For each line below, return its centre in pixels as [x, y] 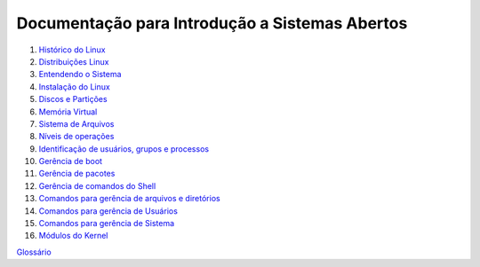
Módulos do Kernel [73, 236]
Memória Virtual [68, 112]
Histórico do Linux [72, 50]
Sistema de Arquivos [76, 123]
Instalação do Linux [74, 86]
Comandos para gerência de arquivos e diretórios [130, 199]
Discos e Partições [73, 99]
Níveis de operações [76, 137]
